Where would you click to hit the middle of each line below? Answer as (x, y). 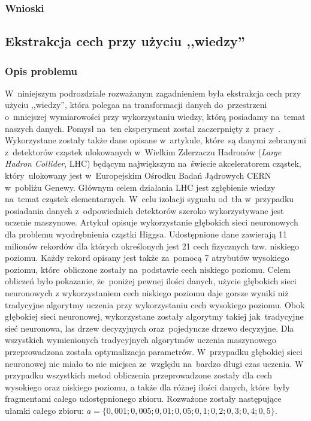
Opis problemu (41, 70)
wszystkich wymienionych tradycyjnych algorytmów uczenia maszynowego (141, 340)
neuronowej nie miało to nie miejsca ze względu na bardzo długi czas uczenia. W (154, 363)
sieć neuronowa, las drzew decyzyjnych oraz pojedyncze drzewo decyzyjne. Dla (150, 328)
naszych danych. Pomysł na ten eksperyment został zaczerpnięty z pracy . (143, 128)
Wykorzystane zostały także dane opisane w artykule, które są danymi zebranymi (155, 140)
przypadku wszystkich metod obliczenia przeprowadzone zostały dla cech (139, 375)
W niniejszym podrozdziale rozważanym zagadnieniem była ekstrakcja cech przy (153, 93)
